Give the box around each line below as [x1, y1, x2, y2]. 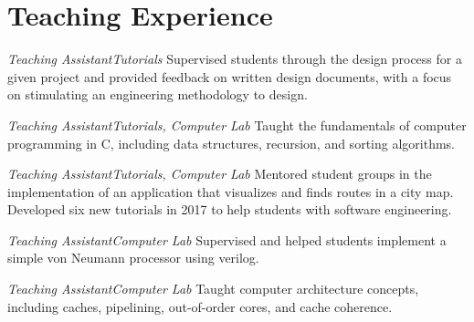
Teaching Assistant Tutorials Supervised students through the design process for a [7, 49, 462, 68]
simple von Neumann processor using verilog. [7, 248, 259, 267]
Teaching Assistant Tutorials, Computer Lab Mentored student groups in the [7, 164, 432, 183]
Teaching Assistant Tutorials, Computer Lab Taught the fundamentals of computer [7, 115, 467, 134]
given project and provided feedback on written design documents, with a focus [7, 67, 452, 86]
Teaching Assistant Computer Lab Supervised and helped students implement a [7, 230, 447, 249]
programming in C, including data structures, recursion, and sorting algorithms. [7, 133, 455, 152]
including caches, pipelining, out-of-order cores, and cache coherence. [7, 296, 393, 316]
